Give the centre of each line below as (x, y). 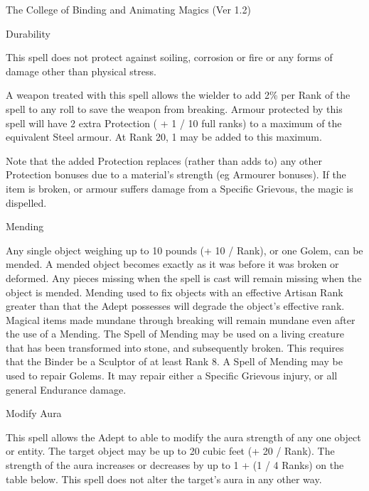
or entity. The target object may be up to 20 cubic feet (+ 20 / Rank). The (170, 451)
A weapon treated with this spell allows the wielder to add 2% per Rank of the (178, 95)
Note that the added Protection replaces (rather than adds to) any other (164, 160)
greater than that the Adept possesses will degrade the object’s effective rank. (175, 306)
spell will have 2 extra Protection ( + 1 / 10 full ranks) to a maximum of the (174, 123)
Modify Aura (34, 413)
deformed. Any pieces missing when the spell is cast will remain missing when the (184, 277)
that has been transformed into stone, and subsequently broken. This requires (175, 347)
